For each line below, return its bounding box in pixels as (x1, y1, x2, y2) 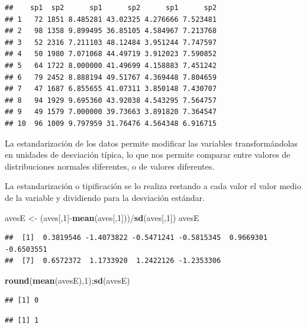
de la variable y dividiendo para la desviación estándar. (5, 191, 205, 203)
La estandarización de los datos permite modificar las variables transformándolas (5, 137, 298, 149)
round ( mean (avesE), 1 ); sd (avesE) (5, 274, 130, 286)
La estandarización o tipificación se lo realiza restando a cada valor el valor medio (5, 180, 301, 192)
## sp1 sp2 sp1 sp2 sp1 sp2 (5, 4, 217, 12)
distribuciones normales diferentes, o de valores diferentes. (5, 160, 215, 172)
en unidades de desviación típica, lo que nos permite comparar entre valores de (5, 148, 291, 161)
